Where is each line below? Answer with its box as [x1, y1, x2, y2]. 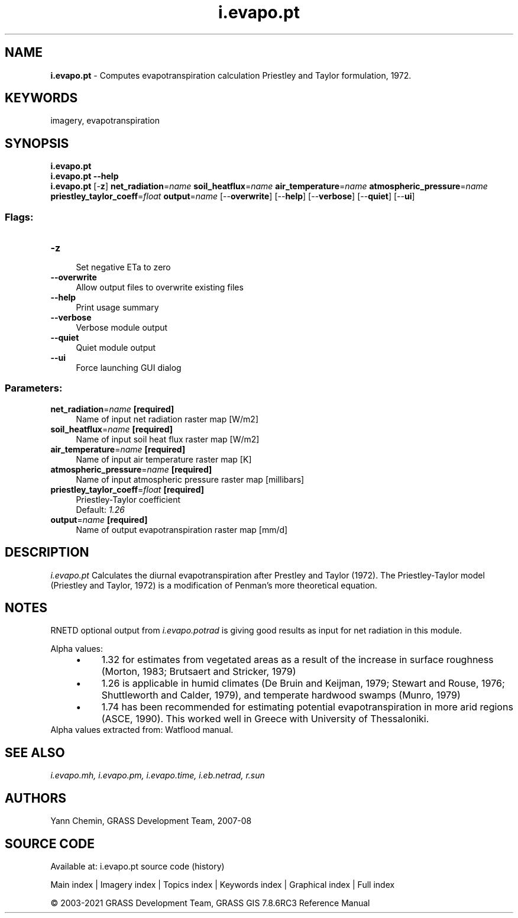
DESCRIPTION [5, 545, 89, 560]
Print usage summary [76, 302, 159, 313]
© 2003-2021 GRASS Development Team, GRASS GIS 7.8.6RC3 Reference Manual [50, 898, 370, 908]
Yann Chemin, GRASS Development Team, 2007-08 [50, 816, 252, 826]
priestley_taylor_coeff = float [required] [50, 484, 205, 494]
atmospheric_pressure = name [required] [50, 464, 212, 474]
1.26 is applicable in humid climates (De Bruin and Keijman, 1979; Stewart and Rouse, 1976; [101, 677, 505, 690]
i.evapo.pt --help [50, 171, 119, 182]
